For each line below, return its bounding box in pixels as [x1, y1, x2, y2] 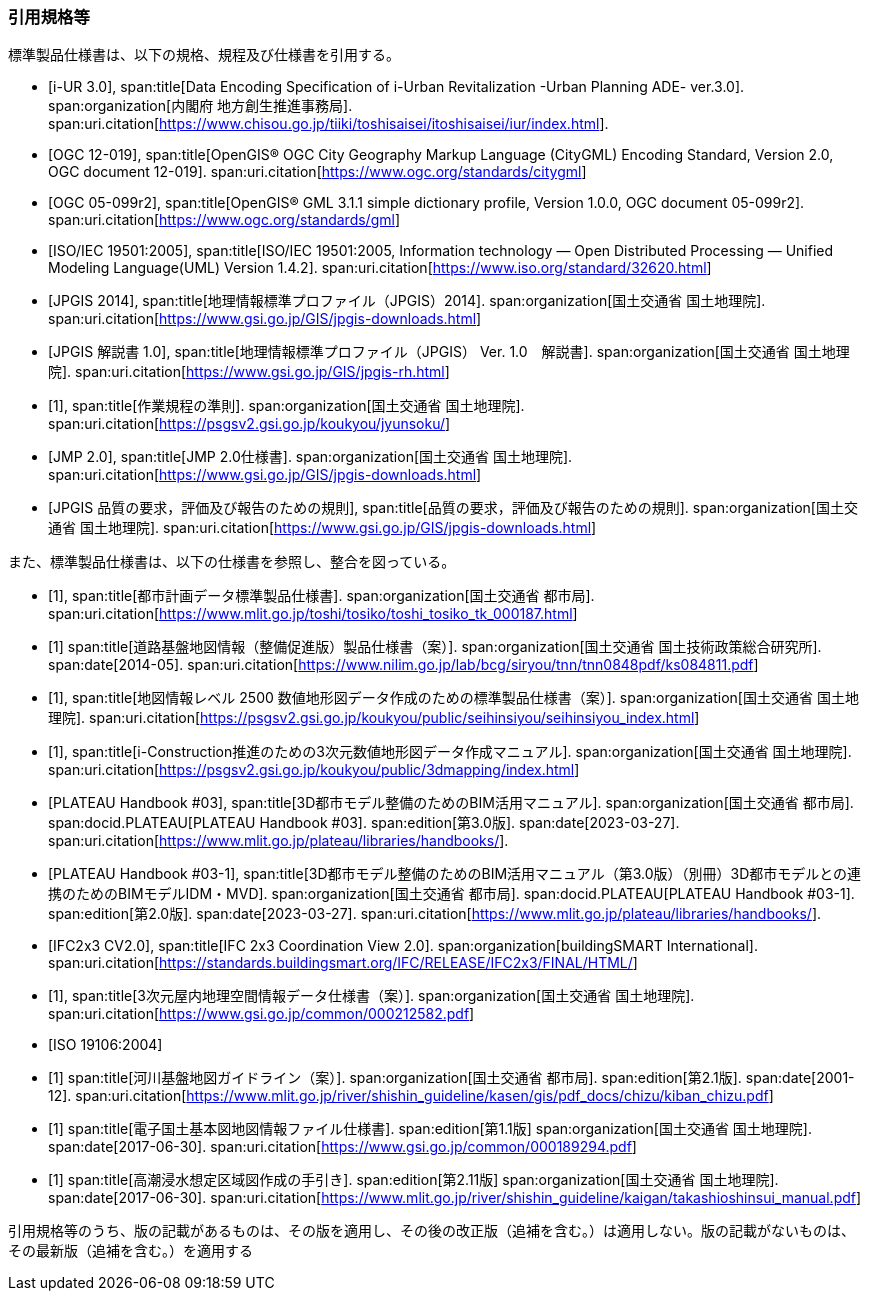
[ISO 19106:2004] [48, 1036, 163, 1054]
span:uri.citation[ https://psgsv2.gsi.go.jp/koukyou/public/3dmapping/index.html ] [48, 761, 580, 779]
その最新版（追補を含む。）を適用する [8, 1242, 253, 1260]
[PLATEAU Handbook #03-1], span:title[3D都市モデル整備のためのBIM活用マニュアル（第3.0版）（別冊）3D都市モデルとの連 [48, 865, 862, 883]
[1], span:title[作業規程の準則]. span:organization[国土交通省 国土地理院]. [48, 397, 525, 415]
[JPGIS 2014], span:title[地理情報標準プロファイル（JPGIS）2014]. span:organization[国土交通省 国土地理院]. [48, 292, 766, 310]
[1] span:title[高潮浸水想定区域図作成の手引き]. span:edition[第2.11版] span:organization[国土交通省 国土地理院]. [48, 1171, 779, 1189]
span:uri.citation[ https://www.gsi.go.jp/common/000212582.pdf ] [48, 1005, 475, 1023]
